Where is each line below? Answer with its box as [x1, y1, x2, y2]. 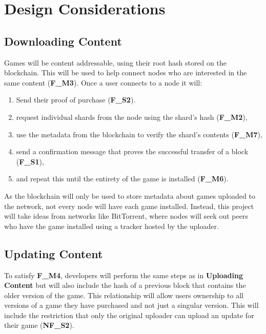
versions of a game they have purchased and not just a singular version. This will [4, 300, 259, 310]
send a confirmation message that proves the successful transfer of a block [16, 146, 249, 157]
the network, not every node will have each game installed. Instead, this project [4, 200, 254, 211]
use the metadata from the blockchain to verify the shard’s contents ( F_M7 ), [16, 129, 262, 139]
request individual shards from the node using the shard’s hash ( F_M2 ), [16, 111, 248, 122]
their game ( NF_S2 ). [4, 320, 74, 330]
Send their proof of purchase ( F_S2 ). [16, 94, 136, 105]
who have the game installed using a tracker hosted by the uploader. [4, 220, 219, 231]
